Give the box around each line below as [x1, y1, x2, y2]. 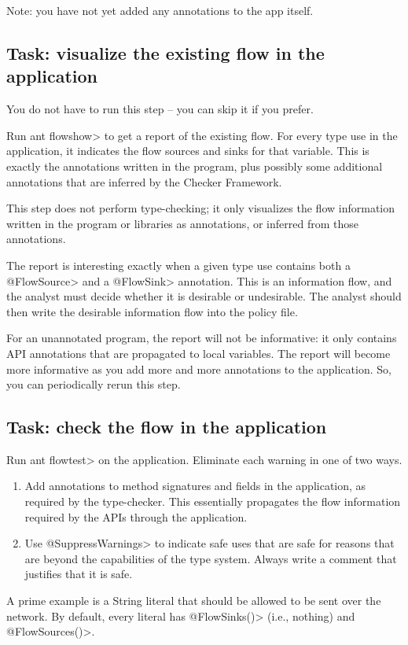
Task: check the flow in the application [6, 415, 327, 439]
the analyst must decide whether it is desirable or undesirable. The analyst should [6, 288, 402, 304]
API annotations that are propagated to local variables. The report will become [6, 345, 391, 361]
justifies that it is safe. [24, 566, 133, 582]
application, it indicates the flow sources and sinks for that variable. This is [6, 142, 369, 159]
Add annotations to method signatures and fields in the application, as [24, 477, 366, 494]
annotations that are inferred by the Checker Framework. [6, 173, 282, 190]
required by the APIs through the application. [24, 508, 248, 525]
